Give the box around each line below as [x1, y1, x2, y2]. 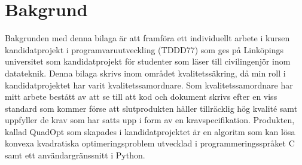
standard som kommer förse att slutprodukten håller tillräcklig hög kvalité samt [5, 102, 298, 114]
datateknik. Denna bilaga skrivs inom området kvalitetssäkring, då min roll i [5, 66, 286, 79]
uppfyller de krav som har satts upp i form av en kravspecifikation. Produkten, [5, 114, 295, 126]
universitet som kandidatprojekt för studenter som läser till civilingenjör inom [5, 55, 291, 68]
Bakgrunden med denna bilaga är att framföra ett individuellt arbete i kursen [5, 32, 290, 44]
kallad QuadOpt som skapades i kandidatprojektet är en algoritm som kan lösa [5, 125, 295, 137]
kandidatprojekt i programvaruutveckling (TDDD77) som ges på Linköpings [5, 43, 283, 56]
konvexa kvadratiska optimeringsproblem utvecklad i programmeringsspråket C [5, 137, 295, 149]
